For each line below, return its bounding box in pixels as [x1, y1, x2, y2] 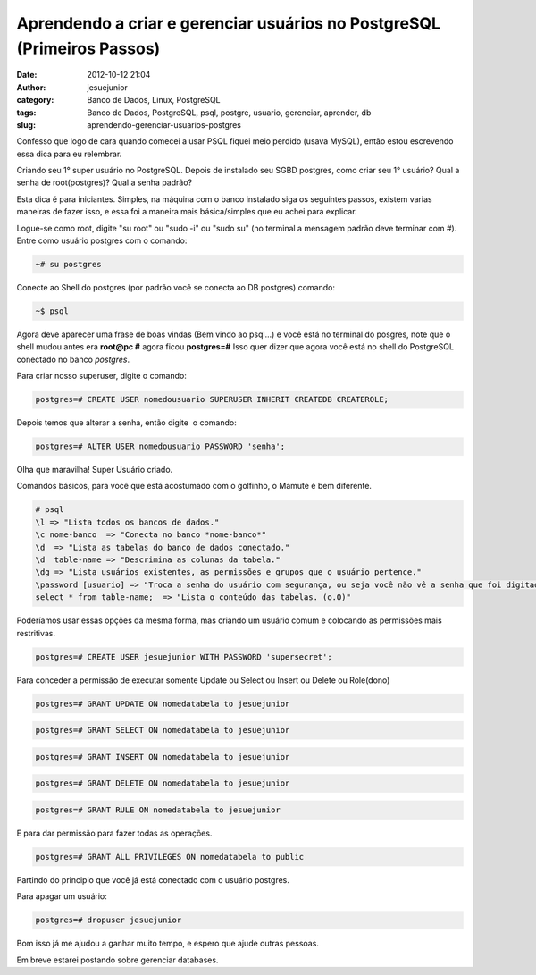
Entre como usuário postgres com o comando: [16, 235, 188, 246]
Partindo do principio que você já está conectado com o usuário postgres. [16, 874, 290, 885]
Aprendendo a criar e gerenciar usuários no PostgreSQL [16, 13, 441, 33]
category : [16, 95, 54, 105]
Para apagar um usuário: [16, 891, 107, 902]
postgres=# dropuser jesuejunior [35, 915, 182, 925]
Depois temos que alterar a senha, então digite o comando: [16, 417, 237, 428]
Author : [16, 81, 46, 93]
